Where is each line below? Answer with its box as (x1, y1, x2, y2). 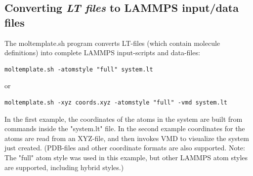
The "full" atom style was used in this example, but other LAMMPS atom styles (4, 152, 248, 162)
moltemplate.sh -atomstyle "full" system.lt (4, 66, 153, 73)
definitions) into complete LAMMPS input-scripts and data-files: (4, 47, 200, 58)
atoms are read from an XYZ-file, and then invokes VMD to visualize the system (4, 133, 249, 143)
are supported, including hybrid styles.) (4, 162, 124, 172)
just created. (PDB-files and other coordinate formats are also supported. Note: (4, 142, 245, 153)
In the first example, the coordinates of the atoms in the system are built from (4, 113, 243, 124)
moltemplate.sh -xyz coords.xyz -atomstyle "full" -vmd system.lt (4, 99, 228, 106)
